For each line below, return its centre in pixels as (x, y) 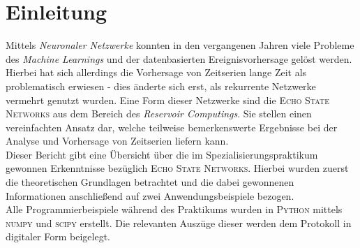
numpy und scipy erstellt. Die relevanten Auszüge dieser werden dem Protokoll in (179, 223)
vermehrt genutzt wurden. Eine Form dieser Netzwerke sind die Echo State (167, 100)
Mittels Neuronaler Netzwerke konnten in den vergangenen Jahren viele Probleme (180, 45)
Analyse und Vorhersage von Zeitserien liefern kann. (117, 141)
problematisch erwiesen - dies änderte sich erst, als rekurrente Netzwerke (161, 86)
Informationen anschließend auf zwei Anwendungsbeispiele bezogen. (150, 195)
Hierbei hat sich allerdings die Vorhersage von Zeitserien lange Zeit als (156, 72)
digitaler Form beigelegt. (58, 236)
